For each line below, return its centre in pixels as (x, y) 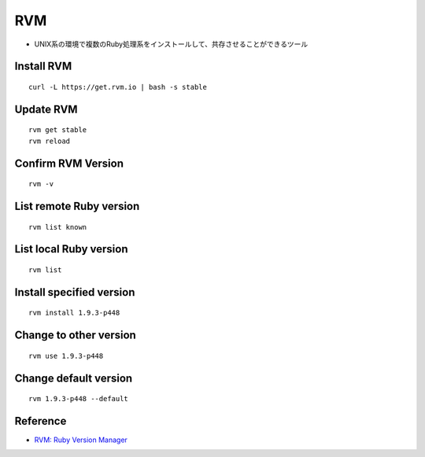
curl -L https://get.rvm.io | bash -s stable (118, 87)
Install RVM (43, 66)
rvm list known (58, 227)
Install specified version (75, 292)
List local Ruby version (71, 249)
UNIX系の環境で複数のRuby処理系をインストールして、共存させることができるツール (171, 44)
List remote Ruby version (77, 206)
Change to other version (76, 335)
